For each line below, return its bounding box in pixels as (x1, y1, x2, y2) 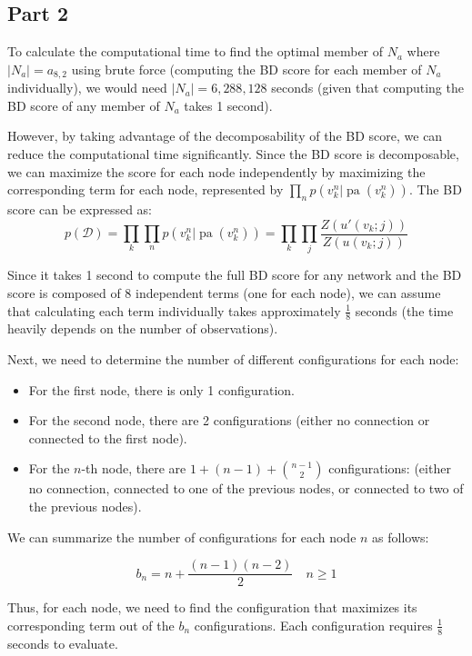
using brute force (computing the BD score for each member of (71, 59, 422, 78)
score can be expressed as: (7, 200, 153, 219)
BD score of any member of (7, 95, 160, 114)
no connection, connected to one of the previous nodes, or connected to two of (28, 479, 464, 498)
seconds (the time (355, 301, 454, 320)
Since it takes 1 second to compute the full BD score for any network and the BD (7, 265, 462, 284)
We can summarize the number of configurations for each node (7, 527, 357, 546)
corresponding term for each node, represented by (7, 180, 284, 199)
